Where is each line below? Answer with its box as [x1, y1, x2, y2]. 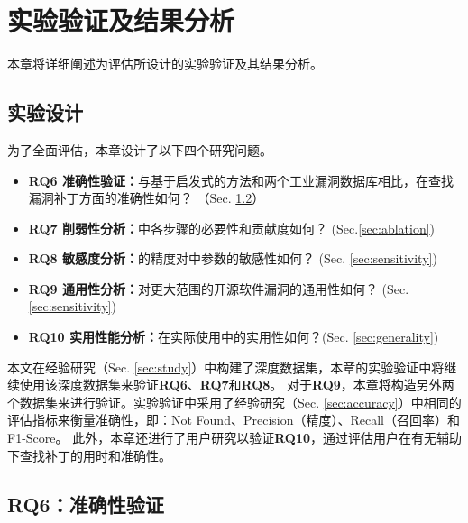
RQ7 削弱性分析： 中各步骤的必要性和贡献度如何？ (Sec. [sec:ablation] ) [28, 218, 436, 237]
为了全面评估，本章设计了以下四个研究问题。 [7, 140, 272, 159]
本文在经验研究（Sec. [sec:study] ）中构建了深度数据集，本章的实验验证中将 [7, 357, 445, 376]
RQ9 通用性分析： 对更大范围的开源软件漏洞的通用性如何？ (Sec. [28, 279, 409, 298]
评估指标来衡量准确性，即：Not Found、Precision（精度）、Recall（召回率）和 [7, 410, 460, 429]
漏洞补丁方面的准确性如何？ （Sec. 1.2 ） [28, 188, 265, 207]
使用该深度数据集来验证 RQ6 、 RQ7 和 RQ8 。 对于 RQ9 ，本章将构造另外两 [19, 375, 454, 394]
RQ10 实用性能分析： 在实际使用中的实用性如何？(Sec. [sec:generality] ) [28, 327, 439, 346]
